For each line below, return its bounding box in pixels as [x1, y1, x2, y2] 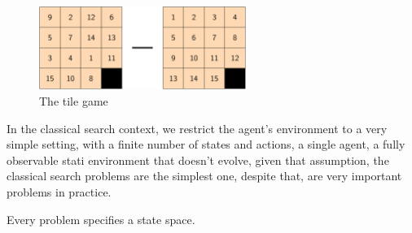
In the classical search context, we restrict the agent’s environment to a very [7, 119, 388, 136]
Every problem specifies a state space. [7, 210, 195, 227]
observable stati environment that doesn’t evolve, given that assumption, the [7, 151, 389, 168]
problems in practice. [7, 183, 112, 200]
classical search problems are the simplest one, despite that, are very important [7, 167, 402, 184]
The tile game [39, 92, 108, 109]
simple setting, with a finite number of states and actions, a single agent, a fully [7, 136, 405, 153]
